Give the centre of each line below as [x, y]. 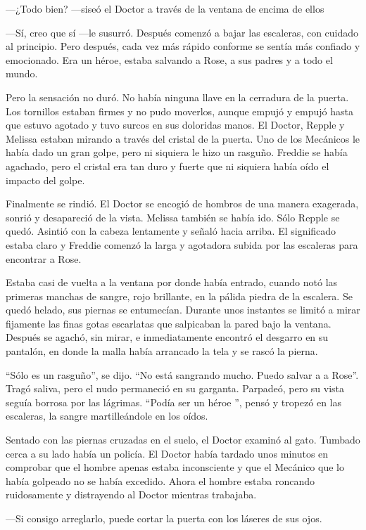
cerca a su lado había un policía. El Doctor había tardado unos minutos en [167, 453]
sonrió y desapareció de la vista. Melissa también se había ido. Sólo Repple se [173, 217]
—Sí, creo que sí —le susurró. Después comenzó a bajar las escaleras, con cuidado [182, 32]
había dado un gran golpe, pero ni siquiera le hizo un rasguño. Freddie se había [177, 152]
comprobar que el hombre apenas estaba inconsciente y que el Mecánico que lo [175, 467]
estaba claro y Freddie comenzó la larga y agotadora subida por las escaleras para [182, 244]
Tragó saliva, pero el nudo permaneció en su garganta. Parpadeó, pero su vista [175, 388]
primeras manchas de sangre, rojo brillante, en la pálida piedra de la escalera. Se [179, 296]
